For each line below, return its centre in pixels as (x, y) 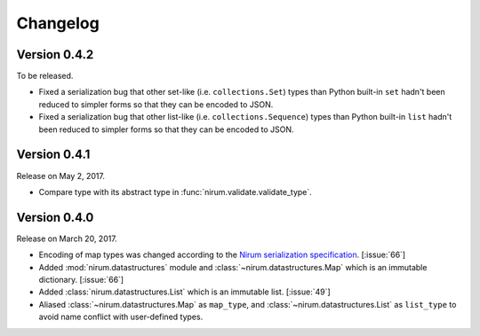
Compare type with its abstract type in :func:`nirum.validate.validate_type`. (176, 191)
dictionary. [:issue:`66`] (81, 280)
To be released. (45, 76)
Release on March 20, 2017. (67, 238)
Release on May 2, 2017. (61, 176)
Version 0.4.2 (55, 55)
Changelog (58, 23)
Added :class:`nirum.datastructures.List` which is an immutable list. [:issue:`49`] (184, 292)
